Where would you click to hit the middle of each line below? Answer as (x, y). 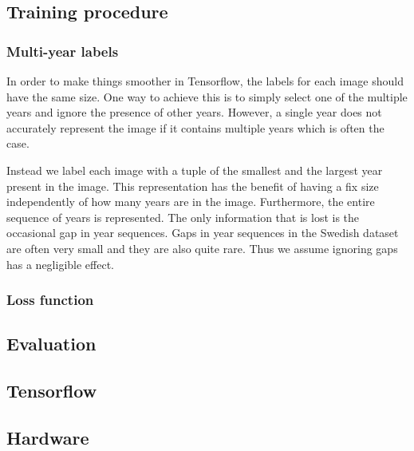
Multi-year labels (63, 51)
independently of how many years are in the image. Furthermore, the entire (191, 202)
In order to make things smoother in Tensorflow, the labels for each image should (205, 81)
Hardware (48, 437)
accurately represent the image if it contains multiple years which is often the (195, 127)
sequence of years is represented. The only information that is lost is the (183, 217)
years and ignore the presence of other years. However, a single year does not (194, 112)
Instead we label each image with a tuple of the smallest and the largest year (195, 170)
